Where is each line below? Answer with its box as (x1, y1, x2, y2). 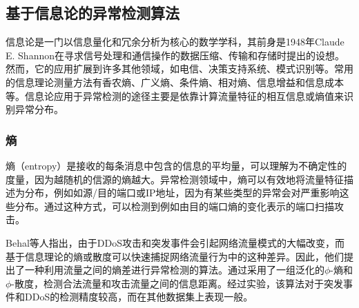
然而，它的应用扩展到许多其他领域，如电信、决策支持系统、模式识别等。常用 (6, 61, 353, 76)
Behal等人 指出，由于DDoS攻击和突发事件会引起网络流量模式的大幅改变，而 (6, 235, 345, 249)
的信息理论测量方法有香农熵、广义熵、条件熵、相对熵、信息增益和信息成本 (6, 74, 344, 89)
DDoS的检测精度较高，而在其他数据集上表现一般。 (24, 289, 253, 304)
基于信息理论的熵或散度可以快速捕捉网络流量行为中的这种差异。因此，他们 (6, 249, 344, 263)
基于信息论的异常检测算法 (6, 2, 179, 23)
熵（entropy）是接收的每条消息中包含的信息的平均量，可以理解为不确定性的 (6, 158, 347, 172)
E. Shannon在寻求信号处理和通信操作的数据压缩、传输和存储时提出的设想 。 (6, 48, 345, 62)
